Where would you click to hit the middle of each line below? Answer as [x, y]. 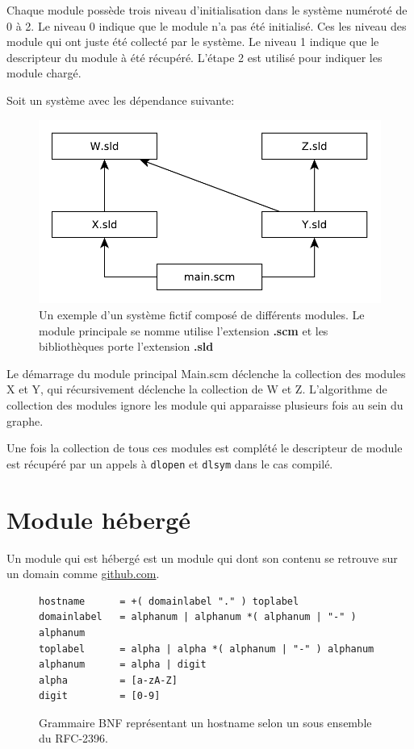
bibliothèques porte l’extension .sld [126, 346]
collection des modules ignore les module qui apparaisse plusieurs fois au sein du [205, 404]
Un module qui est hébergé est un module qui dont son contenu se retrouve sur [202, 558]
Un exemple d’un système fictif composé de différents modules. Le [202, 315]
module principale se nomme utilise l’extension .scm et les [184, 330]
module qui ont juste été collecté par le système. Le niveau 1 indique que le [193, 42]
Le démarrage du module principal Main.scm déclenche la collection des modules [206, 373]
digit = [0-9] [100, 696]
